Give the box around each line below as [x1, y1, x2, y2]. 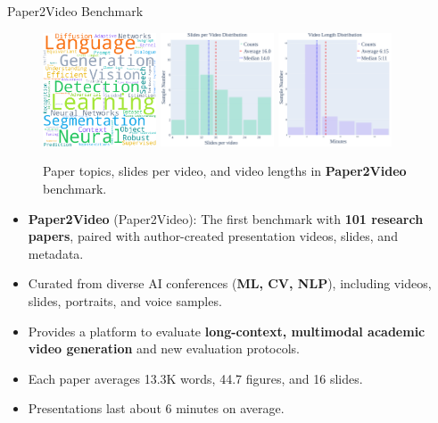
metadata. [28, 244, 84, 262]
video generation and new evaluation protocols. [28, 339, 301, 358]
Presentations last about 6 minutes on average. [28, 399, 285, 418]
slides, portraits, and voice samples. [28, 291, 222, 310]
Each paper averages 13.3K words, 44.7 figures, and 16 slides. [28, 369, 363, 387]
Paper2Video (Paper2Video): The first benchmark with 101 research [28, 209, 424, 228]
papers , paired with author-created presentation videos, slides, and [28, 227, 398, 245]
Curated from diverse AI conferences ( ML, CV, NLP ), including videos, [28, 274, 432, 293]
